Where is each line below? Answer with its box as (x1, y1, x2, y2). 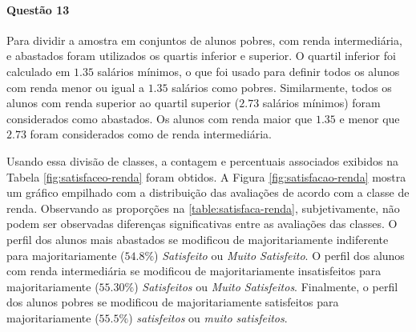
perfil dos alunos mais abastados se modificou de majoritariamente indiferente (6, 230, 389, 247)
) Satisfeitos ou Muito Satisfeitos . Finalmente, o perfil (134, 278, 398, 294)
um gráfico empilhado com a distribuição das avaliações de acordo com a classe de (6, 184, 410, 201)
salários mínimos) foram (262, 94, 381, 111)
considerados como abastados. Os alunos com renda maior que (6, 110, 313, 126)
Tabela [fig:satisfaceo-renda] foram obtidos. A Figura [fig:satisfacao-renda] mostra (6, 168, 406, 185)
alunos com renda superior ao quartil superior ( (6, 94, 240, 111)
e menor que (339, 110, 400, 126)
